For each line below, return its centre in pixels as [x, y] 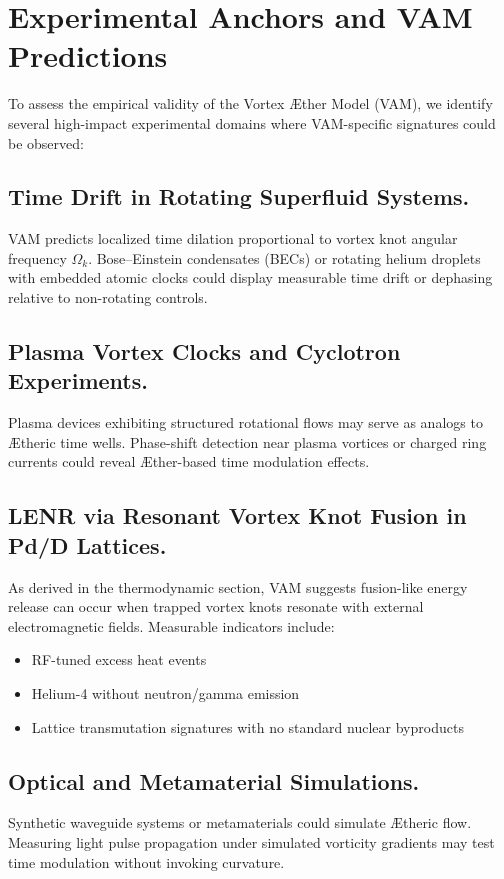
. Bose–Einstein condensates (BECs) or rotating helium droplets [284, 257]
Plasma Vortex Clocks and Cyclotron [204, 351]
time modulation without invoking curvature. [146, 861]
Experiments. [78, 380]
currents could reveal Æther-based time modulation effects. [189, 461]
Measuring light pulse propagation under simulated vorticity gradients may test [251, 842]
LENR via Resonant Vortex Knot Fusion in [237, 515]
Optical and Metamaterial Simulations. [214, 780]
